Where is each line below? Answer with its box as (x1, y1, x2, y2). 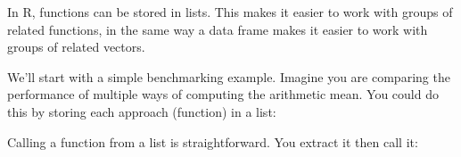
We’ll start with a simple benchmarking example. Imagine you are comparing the (7, 67, 450, 86)
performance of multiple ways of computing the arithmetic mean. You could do (7, 85, 439, 103)
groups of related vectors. (7, 37, 145, 56)
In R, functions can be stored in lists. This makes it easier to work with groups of (7, 3, 453, 21)
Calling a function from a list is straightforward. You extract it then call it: (7, 132, 418, 151)
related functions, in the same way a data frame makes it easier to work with (7, 20, 428, 38)
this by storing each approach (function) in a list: (7, 102, 276, 120)
